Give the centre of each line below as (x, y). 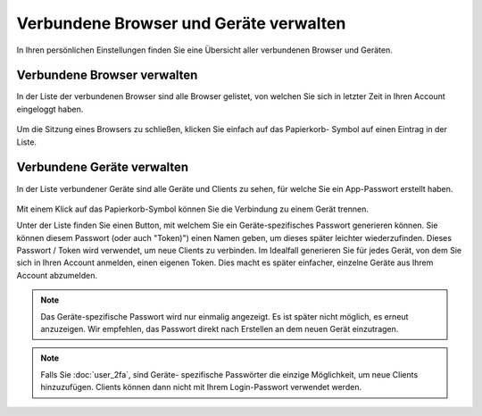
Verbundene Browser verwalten (107, 75)
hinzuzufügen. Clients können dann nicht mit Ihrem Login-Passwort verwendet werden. (201, 387)
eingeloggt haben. (50, 109)
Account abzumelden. (57, 275)
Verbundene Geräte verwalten (103, 167)
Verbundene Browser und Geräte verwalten (181, 23)
